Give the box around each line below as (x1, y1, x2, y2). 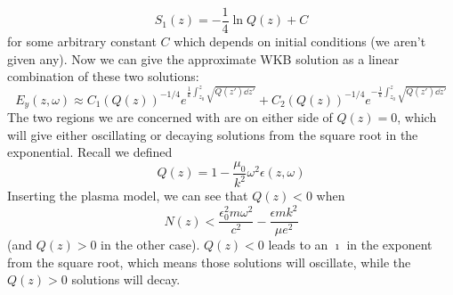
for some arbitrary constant (7, 32, 157, 51)
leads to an (268, 235, 328, 254)
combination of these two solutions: (7, 67, 199, 86)
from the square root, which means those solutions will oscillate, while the (7, 252, 411, 271)
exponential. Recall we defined (7, 143, 173, 161)
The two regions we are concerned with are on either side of (7, 108, 333, 127)
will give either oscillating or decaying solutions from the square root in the (7, 125, 418, 143)
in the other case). (101, 235, 200, 254)
